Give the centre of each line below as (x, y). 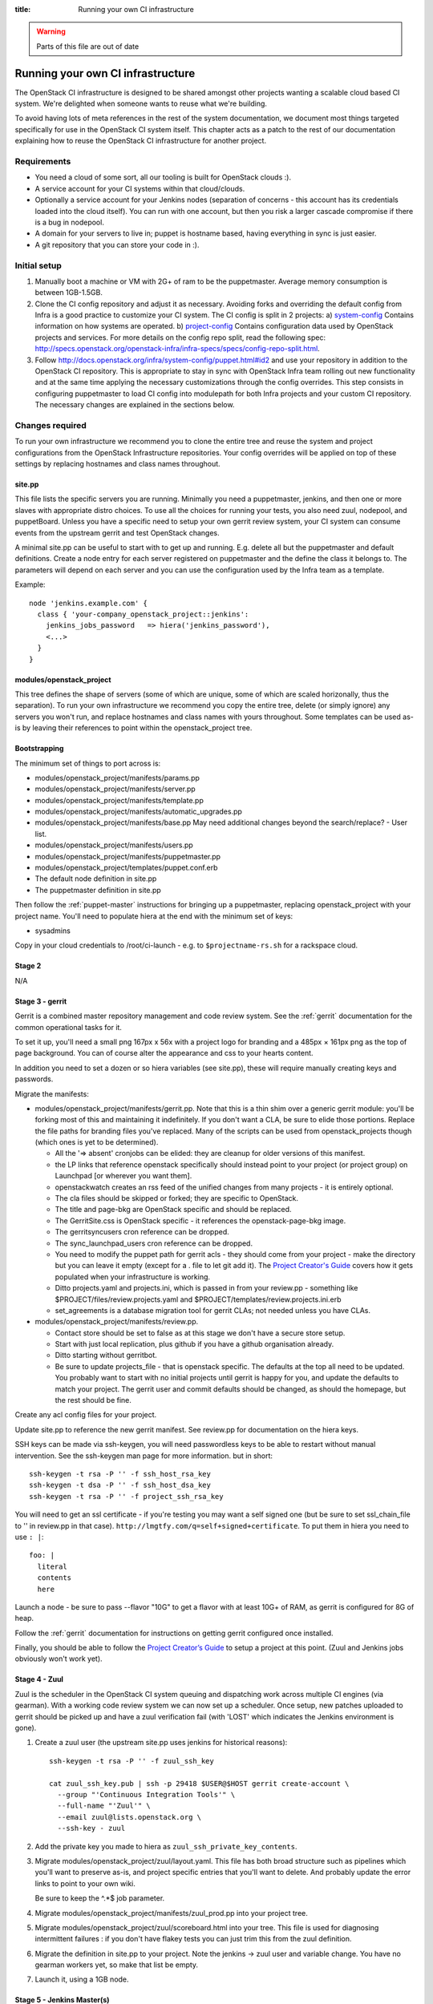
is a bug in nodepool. (69, 222)
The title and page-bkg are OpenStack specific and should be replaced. (173, 1210)
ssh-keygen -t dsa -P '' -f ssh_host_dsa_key (120, 1485)
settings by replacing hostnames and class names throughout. (117, 464)
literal (52, 1566)
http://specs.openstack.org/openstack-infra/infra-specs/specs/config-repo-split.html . (177, 349)
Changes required (51, 425)
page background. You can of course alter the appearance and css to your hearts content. (164, 1053)
